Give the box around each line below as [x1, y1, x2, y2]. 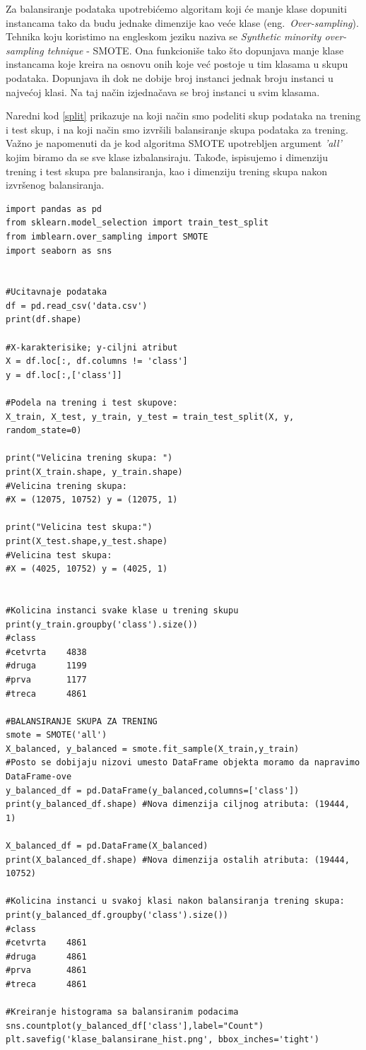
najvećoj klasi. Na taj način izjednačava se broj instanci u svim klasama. [6, 84, 320, 99]
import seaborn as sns [6, 245, 112, 256]
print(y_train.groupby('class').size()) [6, 619, 199, 630]
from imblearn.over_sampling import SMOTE [6, 231, 208, 242]
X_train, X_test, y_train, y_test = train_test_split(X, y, [6, 411, 295, 422]
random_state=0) [6, 425, 82, 436]
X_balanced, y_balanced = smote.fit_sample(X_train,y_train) [6, 743, 300, 754]
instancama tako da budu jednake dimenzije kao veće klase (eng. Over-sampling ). [6, 15, 359, 30]
